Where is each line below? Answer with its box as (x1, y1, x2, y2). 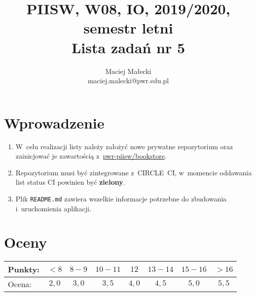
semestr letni (83, 18, 173, 38)
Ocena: (8, 278, 32, 290)
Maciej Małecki (105, 66, 151, 76)
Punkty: (8, 263, 40, 275)
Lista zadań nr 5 (71, 37, 185, 57)
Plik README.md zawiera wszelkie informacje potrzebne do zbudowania (15, 194, 227, 203)
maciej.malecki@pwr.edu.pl (87, 75, 169, 86)
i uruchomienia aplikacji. (15, 203, 91, 213)
